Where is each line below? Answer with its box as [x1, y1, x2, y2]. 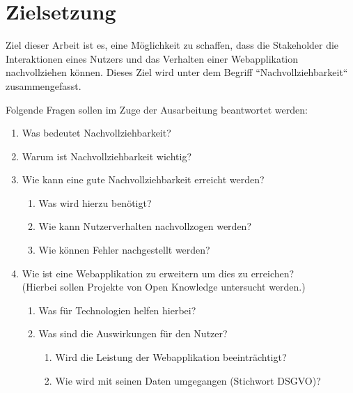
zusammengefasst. [6, 78, 81, 93]
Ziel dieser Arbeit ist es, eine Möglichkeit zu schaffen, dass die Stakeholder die [6, 38, 339, 52]
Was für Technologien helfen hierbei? [38, 302, 196, 317]
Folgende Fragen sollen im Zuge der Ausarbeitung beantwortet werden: [6, 102, 308, 116]
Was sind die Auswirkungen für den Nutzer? [38, 326, 228, 341]
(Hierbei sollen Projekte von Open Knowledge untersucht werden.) [22, 279, 306, 294]
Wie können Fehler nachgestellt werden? [38, 242, 210, 257]
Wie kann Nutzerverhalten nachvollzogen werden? [38, 219, 251, 233]
